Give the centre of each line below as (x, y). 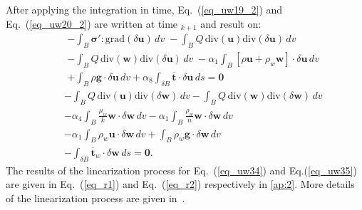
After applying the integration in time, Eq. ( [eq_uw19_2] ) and (144, 9)
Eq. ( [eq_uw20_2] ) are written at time (92, 23)
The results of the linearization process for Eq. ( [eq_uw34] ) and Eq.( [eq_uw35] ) (181, 170)
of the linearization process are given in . (95, 198)
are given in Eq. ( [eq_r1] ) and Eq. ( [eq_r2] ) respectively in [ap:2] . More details (180, 184)
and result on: (231, 23)
